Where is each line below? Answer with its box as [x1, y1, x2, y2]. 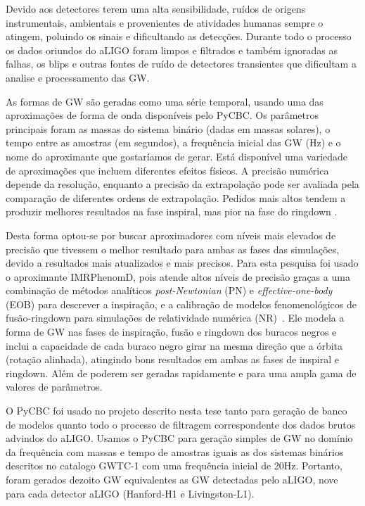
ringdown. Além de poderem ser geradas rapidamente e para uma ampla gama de [6, 365, 357, 380]
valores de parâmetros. [6, 379, 103, 394]
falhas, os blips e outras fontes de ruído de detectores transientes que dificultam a [6, 56, 357, 71]
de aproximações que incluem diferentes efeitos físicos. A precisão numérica [6, 163, 329, 177]
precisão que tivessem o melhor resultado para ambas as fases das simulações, [6, 241, 340, 256]
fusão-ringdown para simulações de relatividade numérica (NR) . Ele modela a [6, 310, 345, 325]
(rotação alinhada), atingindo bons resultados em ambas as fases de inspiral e [6, 352, 340, 367]
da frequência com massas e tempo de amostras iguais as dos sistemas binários [6, 444, 344, 459]
